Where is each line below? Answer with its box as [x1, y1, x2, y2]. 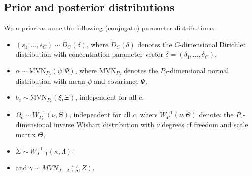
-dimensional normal [167, 65, 229, 75]
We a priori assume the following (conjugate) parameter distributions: [4, 23, 215, 33]
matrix [15, 129, 36, 139]
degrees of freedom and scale [162, 119, 248, 130]
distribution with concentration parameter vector [15, 49, 163, 59]
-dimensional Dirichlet [179, 39, 246, 49]
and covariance [94, 75, 139, 86]
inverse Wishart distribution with [53, 119, 155, 130]
